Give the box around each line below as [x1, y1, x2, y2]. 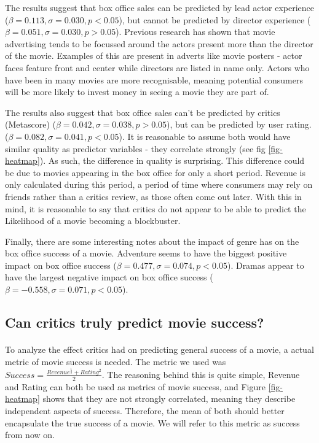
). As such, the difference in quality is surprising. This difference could [39, 154, 305, 167]
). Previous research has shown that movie [116, 25, 275, 38]
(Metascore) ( [5, 118, 56, 131]
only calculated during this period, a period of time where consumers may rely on [5, 178, 313, 191]
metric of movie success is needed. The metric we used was [5, 355, 226, 368]
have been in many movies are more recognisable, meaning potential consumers [5, 73, 303, 86]
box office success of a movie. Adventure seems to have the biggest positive [5, 247, 287, 260]
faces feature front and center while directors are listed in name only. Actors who [5, 61, 310, 74]
